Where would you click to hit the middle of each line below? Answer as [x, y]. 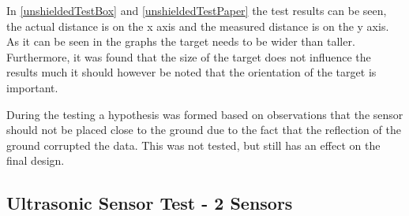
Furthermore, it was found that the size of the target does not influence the [189, 56]
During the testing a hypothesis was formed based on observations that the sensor [205, 114]
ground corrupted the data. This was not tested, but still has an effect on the [193, 145]
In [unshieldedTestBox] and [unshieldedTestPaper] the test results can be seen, [197, 10]
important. [32, 87]
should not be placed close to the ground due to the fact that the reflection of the [204, 130]
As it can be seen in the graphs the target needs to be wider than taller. [181, 41]
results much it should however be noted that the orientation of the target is [191, 72]
